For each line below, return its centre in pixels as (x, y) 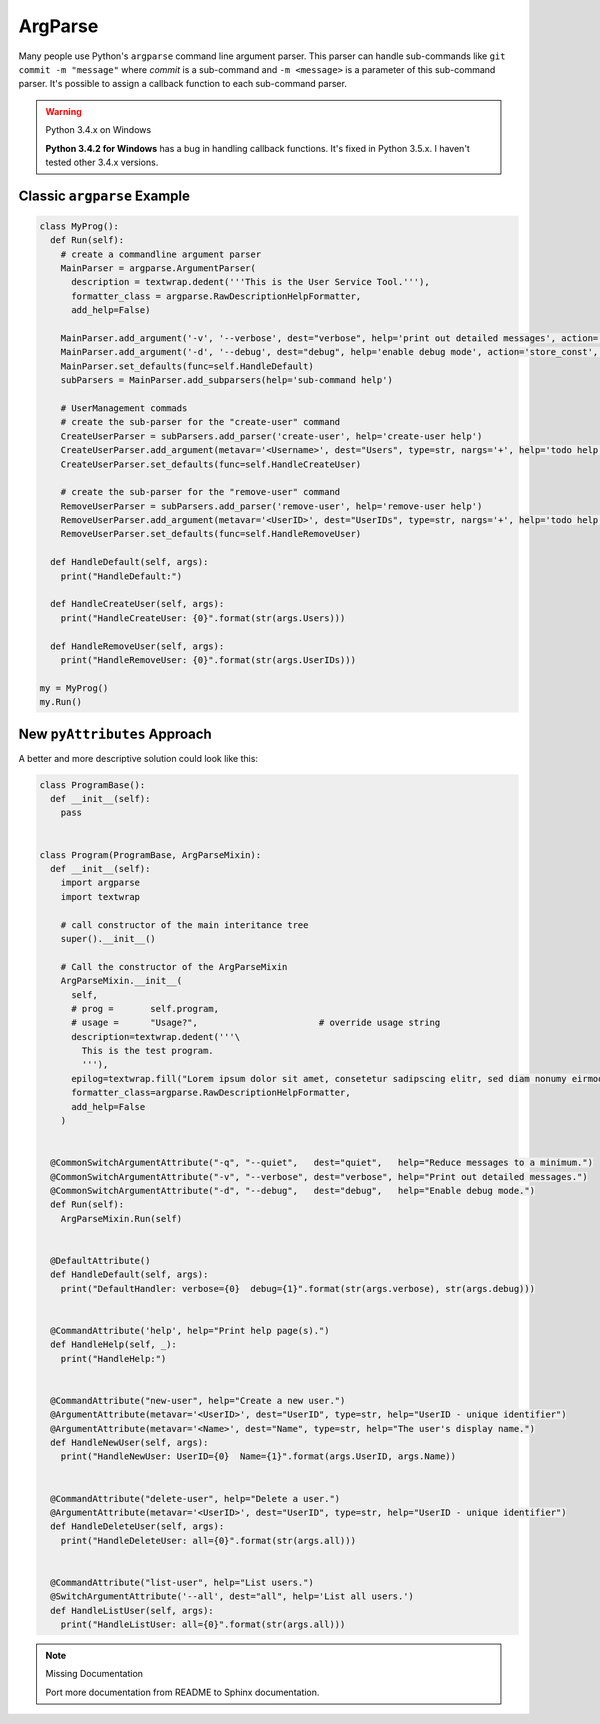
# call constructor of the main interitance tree (184, 924)
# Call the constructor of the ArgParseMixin (174, 966)
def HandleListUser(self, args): (132, 1610)
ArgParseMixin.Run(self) (121, 1218)
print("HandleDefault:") (121, 576)
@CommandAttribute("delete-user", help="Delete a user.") (195, 1498)
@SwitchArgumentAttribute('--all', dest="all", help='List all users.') (232, 1596)
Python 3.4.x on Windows (98, 130)
